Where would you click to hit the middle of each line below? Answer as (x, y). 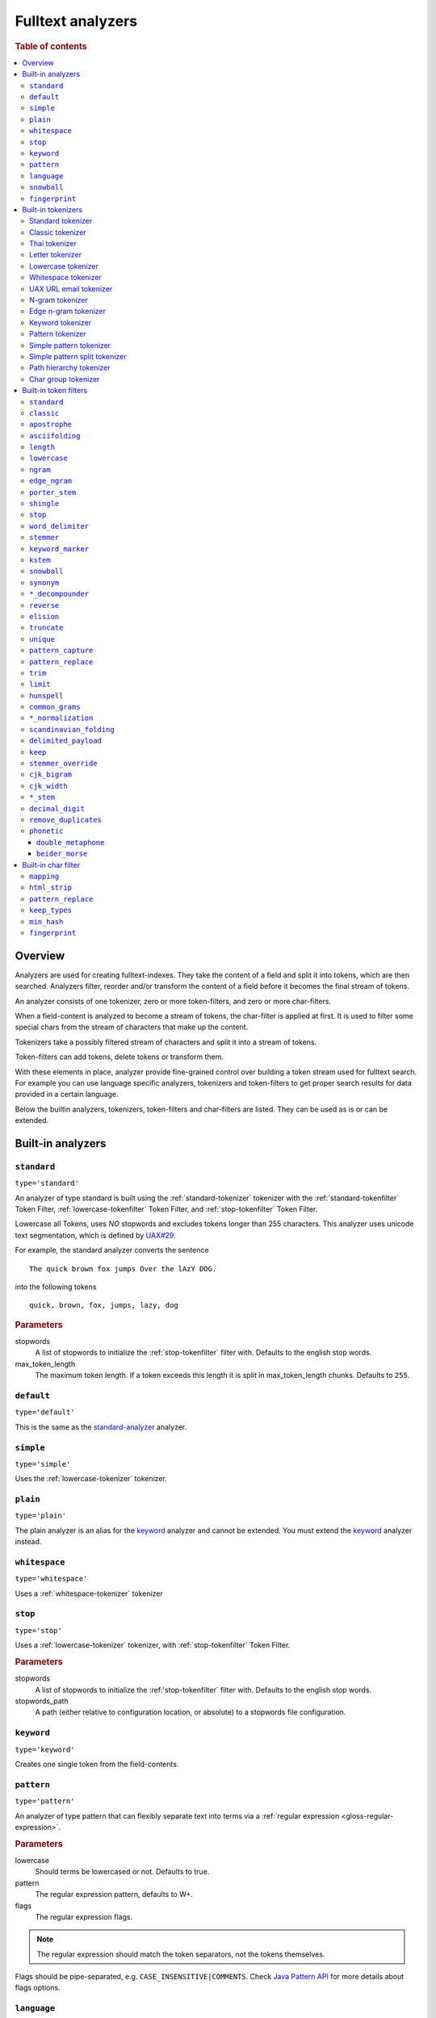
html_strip (51, 888)
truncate (46, 628)
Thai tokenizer (53, 244)
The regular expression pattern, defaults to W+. (114, 1894)
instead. (28, 1542)
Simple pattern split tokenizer (78, 356)
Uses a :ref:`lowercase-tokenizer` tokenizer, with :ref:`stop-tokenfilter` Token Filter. (153, 1645)
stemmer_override (63, 764)
